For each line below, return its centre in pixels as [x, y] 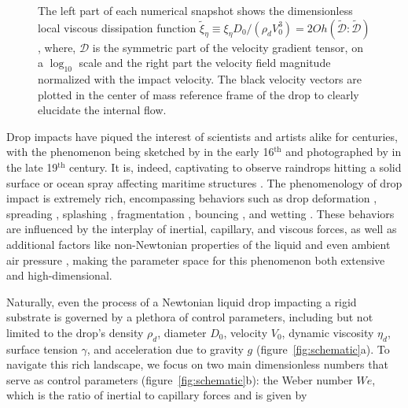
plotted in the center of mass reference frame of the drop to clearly [198, 94]
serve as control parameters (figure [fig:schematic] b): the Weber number [180, 379]
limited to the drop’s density [75, 332]
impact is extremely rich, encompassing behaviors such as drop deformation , [192, 198]
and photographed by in [344, 152]
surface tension [42, 349]
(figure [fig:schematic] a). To [323, 349]
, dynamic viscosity [328, 332]
